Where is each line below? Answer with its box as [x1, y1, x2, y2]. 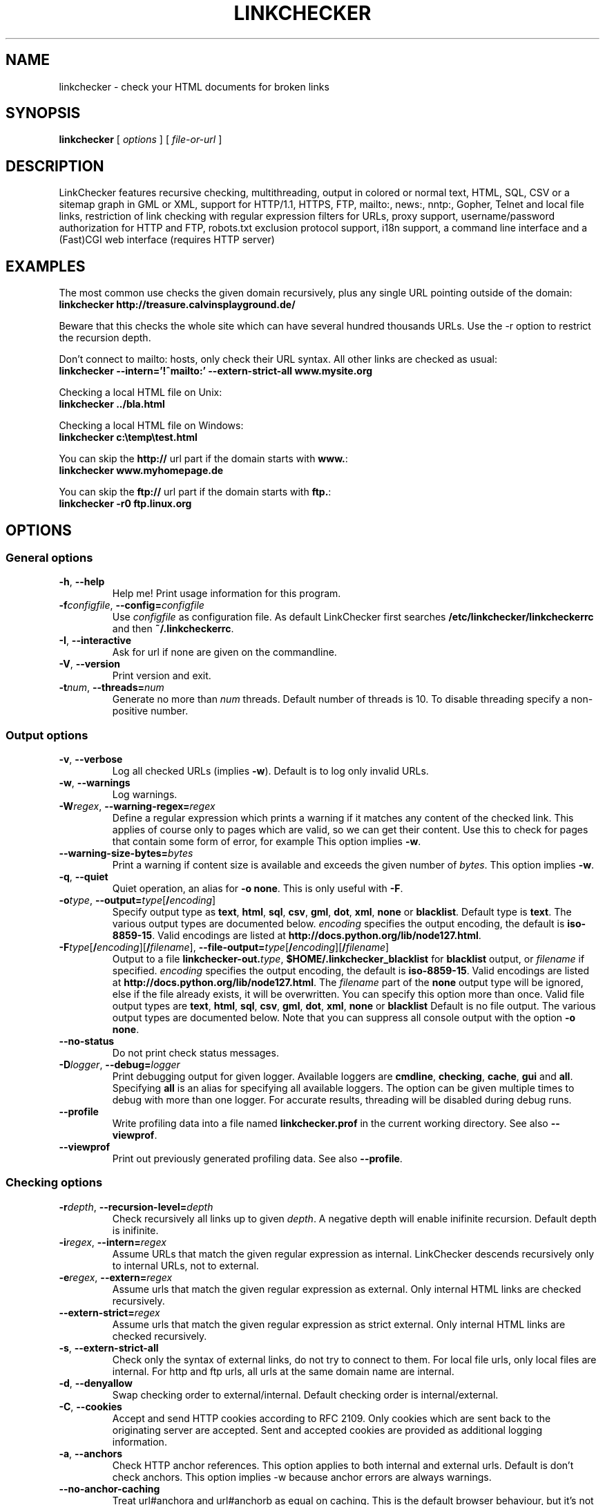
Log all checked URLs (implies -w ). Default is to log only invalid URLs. [112, 765, 429, 777]
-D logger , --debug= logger [59, 1059, 180, 1071]
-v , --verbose [59, 753, 123, 766]
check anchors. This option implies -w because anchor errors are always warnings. [112, 1470, 492, 1483]
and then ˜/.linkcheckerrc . [112, 623, 234, 635]
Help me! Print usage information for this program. [112, 587, 341, 600]
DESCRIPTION [6, 157, 104, 175]
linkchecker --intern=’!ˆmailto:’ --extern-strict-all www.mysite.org [59, 365, 373, 377]
